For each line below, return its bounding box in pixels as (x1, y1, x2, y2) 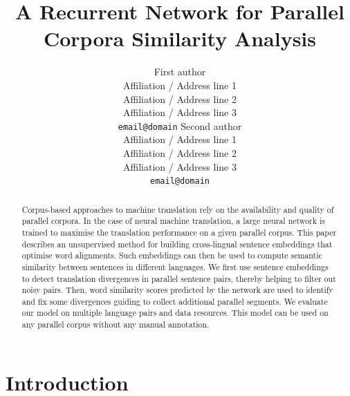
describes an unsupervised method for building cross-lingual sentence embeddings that (21, 238, 333, 249)
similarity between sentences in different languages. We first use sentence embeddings (21, 261, 329, 272)
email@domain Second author (118, 118, 242, 133)
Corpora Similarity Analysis (43, 24, 317, 53)
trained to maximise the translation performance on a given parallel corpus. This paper (21, 226, 337, 238)
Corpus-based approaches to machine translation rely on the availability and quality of (21, 203, 334, 215)
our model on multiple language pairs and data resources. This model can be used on (21, 307, 329, 319)
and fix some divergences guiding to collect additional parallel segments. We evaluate (21, 295, 328, 307)
